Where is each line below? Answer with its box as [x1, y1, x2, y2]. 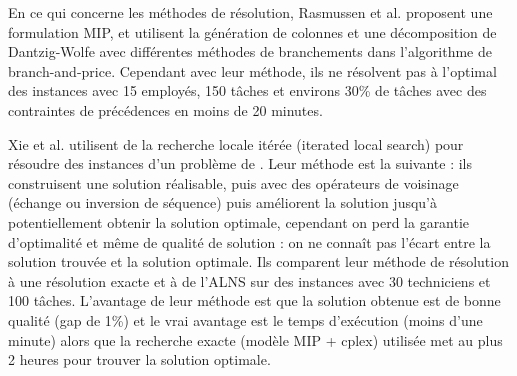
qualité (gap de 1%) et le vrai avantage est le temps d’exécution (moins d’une [8, 309, 483, 330]
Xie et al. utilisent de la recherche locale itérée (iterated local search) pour [8, 133, 464, 154]
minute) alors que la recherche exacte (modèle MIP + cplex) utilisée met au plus [8, 329, 503, 350]
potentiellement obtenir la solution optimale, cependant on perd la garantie [8, 211, 470, 232]
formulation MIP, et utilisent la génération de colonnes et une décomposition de [8, 21, 497, 42]
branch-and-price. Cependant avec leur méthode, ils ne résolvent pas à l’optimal [8, 60, 497, 81]
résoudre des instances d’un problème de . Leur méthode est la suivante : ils [8, 153, 473, 174]
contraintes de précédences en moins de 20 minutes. [8, 99, 323, 120]
